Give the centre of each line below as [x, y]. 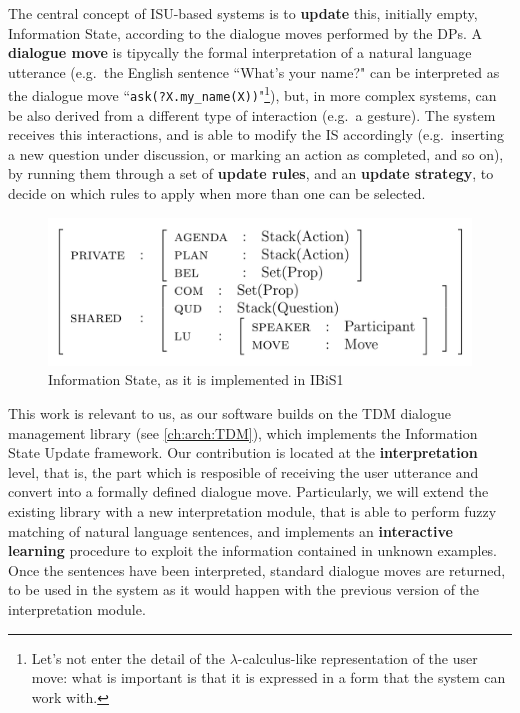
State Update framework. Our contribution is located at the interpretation [243, 452]
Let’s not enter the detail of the [128, 657]
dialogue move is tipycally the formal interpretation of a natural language [240, 52]
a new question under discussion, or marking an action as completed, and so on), [256, 153]
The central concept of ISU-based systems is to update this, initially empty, [243, 13]
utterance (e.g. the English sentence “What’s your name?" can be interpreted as [254, 71]
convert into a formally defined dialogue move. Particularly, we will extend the [248, 491]
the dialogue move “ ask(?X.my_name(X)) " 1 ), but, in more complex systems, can [252, 94]
